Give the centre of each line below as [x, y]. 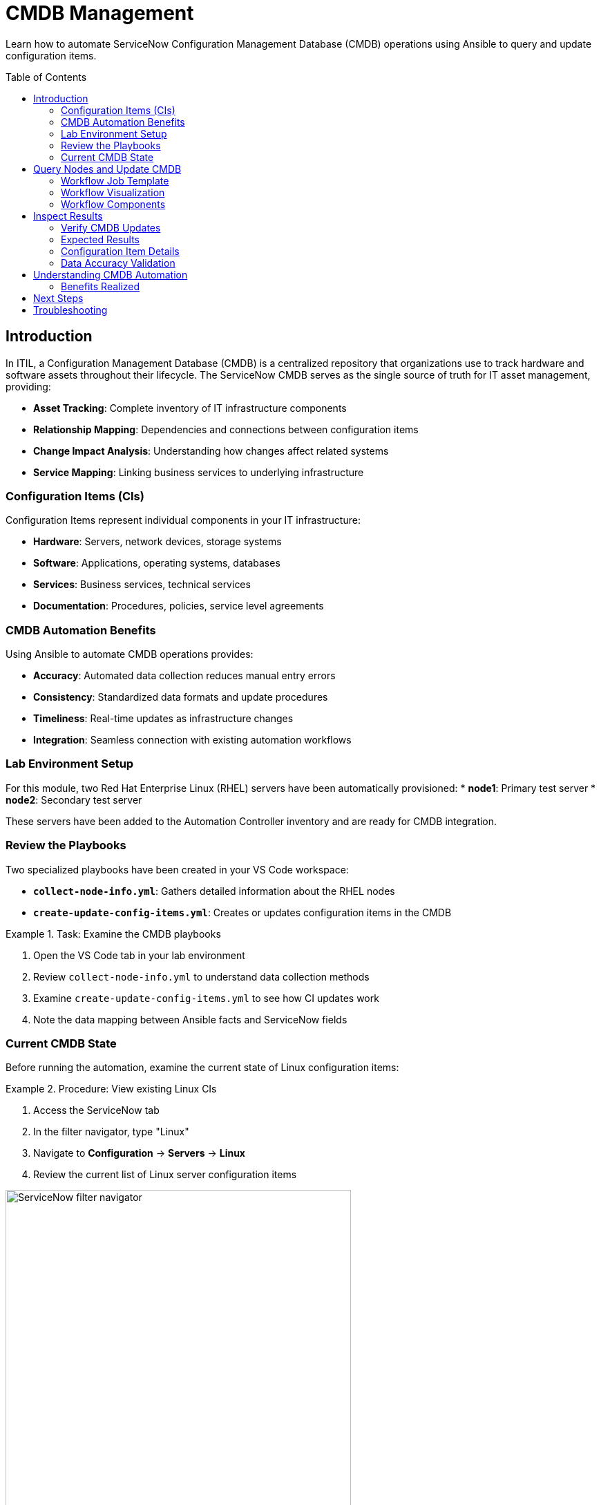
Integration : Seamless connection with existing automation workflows [192, 740]
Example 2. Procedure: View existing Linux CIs [111, 1089]
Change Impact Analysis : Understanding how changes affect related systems [211, 451]
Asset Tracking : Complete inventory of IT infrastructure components [190, 408]
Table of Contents [46, 77]
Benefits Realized [101, 286]
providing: [28, 386]
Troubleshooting [70, 310]
